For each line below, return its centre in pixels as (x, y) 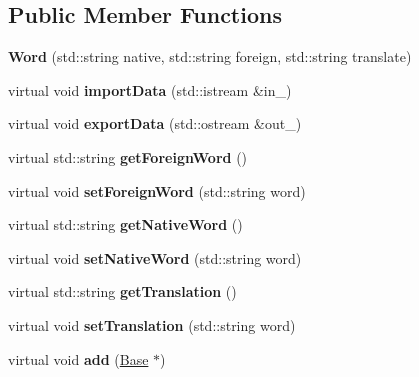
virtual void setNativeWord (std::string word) (155, 257)
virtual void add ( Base (78, 358)
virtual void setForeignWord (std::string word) (157, 190)
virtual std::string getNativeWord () (125, 224)
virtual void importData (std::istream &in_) (150, 89)
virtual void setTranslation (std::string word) (152, 324)
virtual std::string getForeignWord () (128, 156)
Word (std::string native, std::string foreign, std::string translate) (210, 56)
